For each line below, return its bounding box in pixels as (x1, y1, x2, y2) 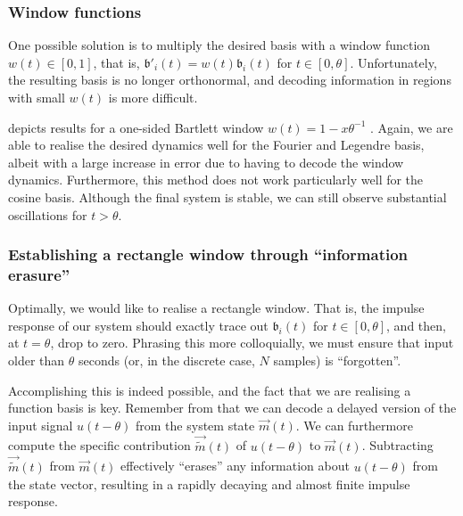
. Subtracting (361, 436, 434, 455)
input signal (8, 415, 73, 434)
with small (8, 88, 65, 106)
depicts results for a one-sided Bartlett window (8, 118, 264, 136)
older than (8, 351, 65, 370)
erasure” (8, 264, 70, 285)
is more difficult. (108, 88, 198, 106)
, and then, (386, 315, 446, 334)
